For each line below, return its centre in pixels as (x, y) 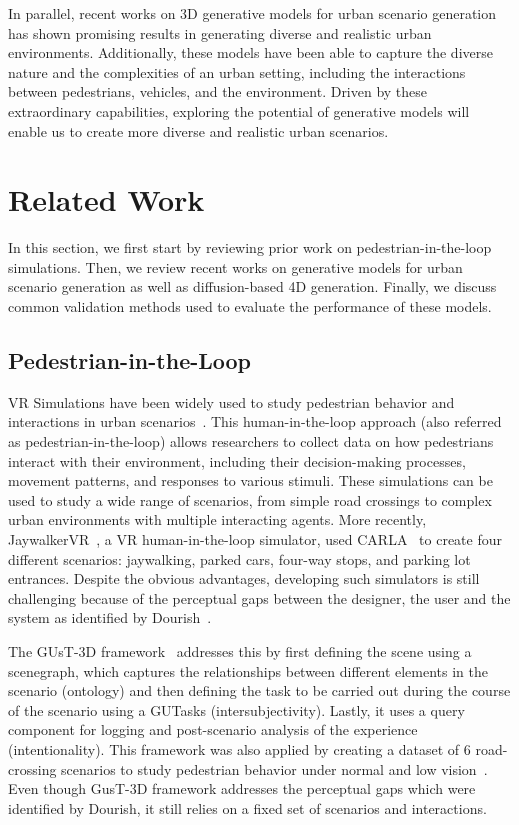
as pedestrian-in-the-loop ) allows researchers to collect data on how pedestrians (251, 441)
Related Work (106, 199)
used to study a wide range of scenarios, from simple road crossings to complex (250, 499)
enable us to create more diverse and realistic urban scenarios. (198, 130)
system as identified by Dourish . (110, 617)
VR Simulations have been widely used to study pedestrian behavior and (231, 401)
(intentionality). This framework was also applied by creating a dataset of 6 (239, 748)
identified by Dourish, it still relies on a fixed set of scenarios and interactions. (247, 807)
